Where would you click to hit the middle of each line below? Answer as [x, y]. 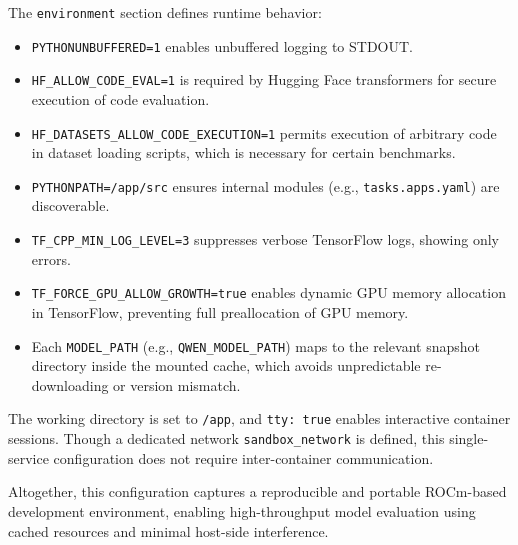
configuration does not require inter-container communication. [243, 457]
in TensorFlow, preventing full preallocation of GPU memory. [220, 311]
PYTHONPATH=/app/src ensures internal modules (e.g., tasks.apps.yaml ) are [265, 185]
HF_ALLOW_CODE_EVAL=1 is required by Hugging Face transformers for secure [264, 79]
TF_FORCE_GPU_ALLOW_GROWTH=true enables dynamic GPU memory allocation [268, 292]
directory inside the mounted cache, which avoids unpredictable [226, 365]
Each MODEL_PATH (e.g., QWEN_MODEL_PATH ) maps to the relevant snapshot [255, 345]
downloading [70, 384]
